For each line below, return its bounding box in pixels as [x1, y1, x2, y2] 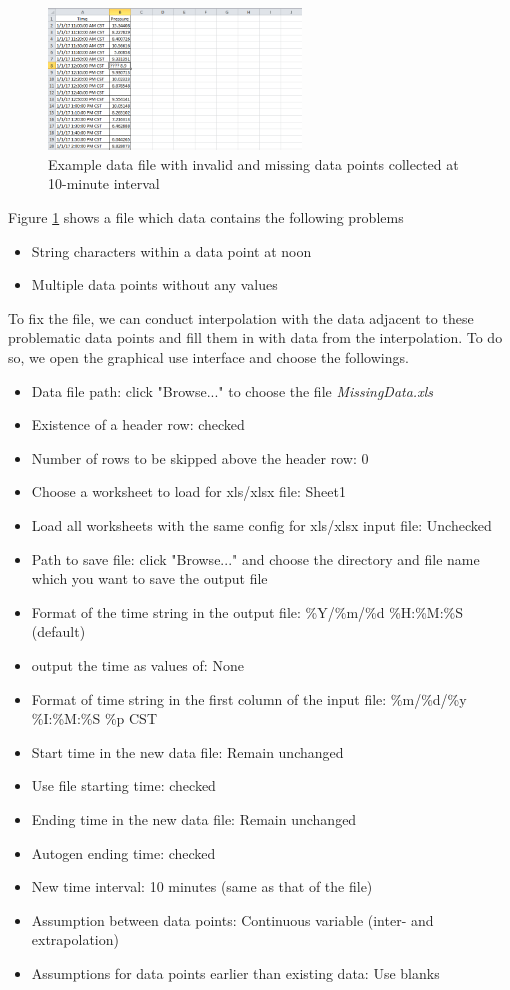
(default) [31, 621, 86, 642]
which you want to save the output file [31, 568, 268, 589]
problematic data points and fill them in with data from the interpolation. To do [8, 327, 503, 348]
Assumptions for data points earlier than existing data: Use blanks [31, 962, 440, 983]
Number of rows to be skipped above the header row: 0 [31, 447, 369, 468]
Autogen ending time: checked [31, 842, 216, 863]
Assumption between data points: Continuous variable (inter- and [31, 909, 434, 930]
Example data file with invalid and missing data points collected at [48, 153, 459, 174]
